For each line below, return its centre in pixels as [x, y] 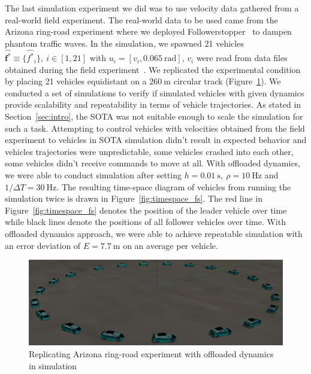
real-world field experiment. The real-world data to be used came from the [141, 19]
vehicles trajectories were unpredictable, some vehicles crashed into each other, [149, 151]
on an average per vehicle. [170, 245]
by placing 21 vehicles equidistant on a [76, 81]
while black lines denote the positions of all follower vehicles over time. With [145, 222]
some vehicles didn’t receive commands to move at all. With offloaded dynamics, [153, 163]
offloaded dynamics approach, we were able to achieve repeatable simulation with [154, 233]
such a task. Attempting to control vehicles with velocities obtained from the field [155, 128]
